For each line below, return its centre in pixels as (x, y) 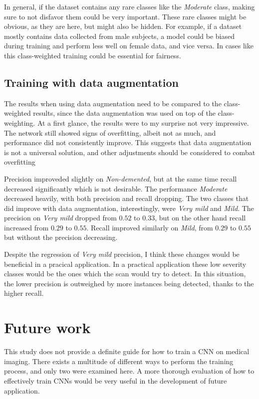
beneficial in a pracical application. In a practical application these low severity (125, 264)
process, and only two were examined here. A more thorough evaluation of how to (129, 371)
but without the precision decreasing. (61, 237)
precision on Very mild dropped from (60, 218)
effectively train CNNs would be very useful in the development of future (116, 380)
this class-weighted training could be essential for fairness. (93, 55)
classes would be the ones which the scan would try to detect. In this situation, (125, 274)
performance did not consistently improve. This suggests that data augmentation (128, 142)
